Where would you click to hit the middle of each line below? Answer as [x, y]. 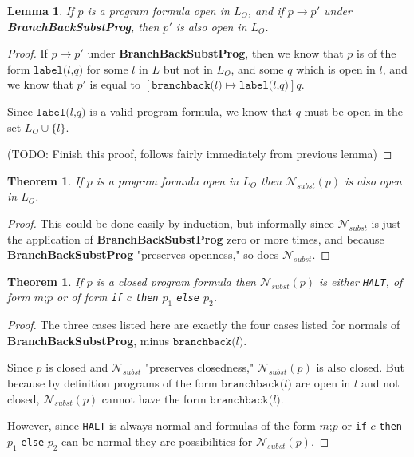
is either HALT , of [361, 281]
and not [380, 382]
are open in [323, 382]
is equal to [115, 84]
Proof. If [28, 53]
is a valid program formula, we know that [191, 111]
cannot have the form [154, 398]
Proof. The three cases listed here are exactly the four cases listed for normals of [204, 325]
